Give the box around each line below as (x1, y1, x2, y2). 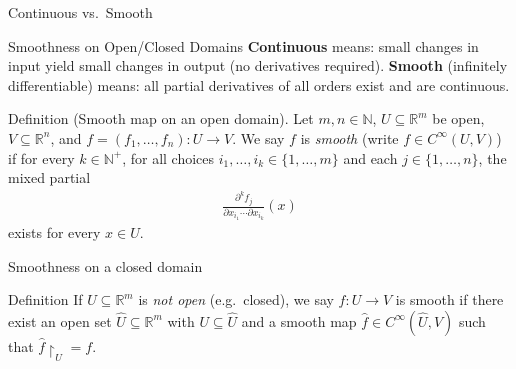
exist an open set (8, 310, 112, 331)
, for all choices (122, 147, 215, 168)
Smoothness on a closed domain (8, 255, 203, 276)
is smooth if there (395, 289, 504, 310)
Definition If (8, 289, 83, 310)
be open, (432, 108, 485, 129)
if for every (8, 147, 75, 168)
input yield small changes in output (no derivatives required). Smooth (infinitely (8, 55, 508, 76)
